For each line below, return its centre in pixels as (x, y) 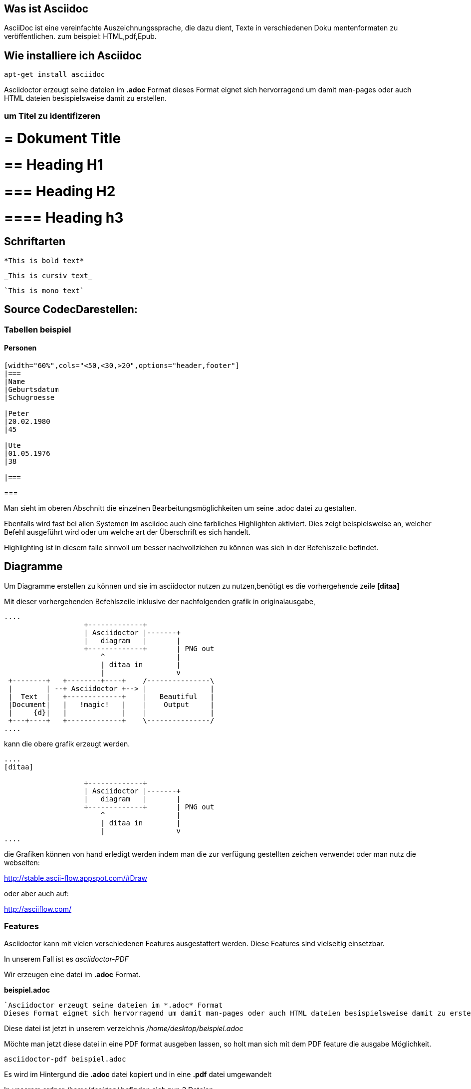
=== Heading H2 (60, 191)
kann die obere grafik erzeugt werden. (67, 743)
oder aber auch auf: (36, 893)
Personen (20, 348)
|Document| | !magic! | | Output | (111, 704)
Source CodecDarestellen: (71, 310)
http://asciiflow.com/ (38, 909)
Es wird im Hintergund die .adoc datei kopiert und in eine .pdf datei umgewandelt (138, 1075)
